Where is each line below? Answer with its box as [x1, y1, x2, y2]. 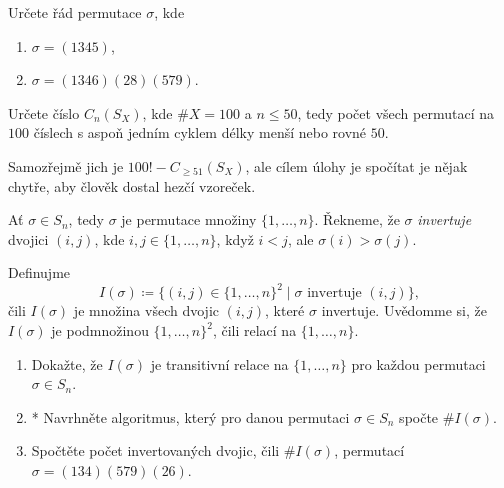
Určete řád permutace [8, 2, 142, 22]
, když [216, 228, 254, 249]
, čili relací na [212, 320, 297, 341]
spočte [399, 406, 439, 427]
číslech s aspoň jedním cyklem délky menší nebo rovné [33, 122, 367, 143]
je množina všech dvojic [73, 300, 219, 321]
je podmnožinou [51, 320, 149, 341]
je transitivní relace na [150, 353, 289, 374]
